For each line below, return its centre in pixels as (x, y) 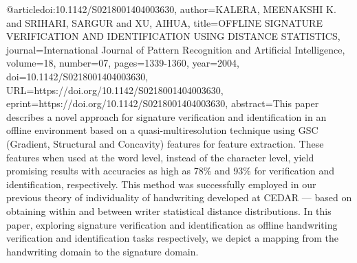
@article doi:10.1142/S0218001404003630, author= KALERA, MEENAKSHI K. (171, 9)
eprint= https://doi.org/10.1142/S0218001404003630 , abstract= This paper (163, 103)
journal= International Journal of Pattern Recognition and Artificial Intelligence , (176, 49)
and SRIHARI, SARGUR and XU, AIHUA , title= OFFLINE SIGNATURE (164, 22)
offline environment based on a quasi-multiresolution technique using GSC (162, 130)
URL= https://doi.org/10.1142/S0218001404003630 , (115, 90)
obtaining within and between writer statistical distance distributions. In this (169, 210)
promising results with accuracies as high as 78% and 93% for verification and (171, 171)
